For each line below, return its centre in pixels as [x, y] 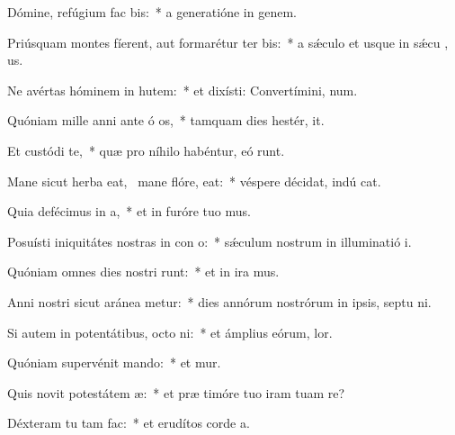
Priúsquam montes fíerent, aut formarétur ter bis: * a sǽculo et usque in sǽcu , [228, 42]
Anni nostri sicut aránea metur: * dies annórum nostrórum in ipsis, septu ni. [219, 301]
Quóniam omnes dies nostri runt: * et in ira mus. [143, 272]
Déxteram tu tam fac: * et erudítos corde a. [129, 423]
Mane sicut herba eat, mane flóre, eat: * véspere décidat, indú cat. [194, 181]
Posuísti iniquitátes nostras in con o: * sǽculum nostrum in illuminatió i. [210, 241]
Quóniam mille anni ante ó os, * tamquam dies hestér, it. [166, 120]
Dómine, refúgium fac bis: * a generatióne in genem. [152, 12]
